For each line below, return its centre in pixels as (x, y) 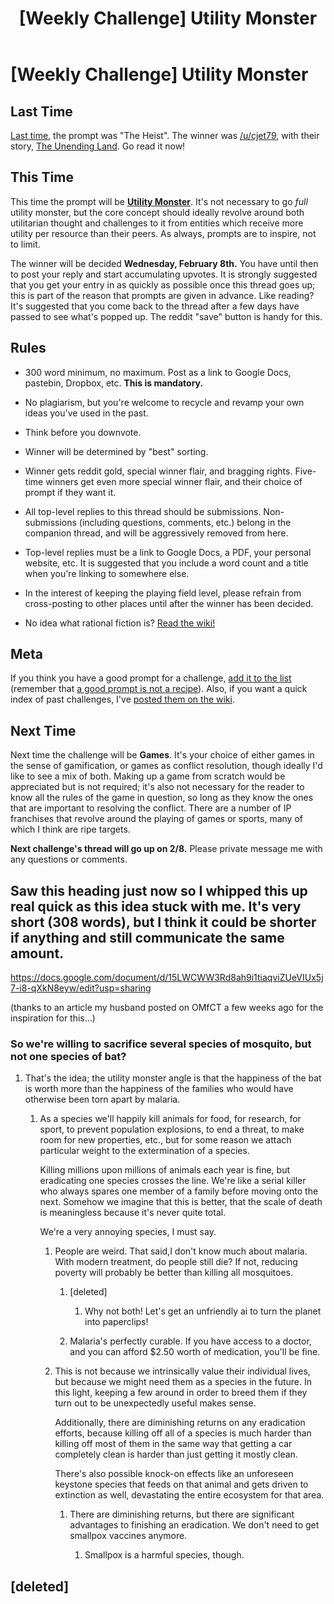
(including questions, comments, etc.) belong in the (185, 522)
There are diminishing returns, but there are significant (182, 1514)
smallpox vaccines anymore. (128, 1536)
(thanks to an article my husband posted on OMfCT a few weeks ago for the (167, 1008)
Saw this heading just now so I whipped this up (159, 890)
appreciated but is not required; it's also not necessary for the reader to (157, 787)
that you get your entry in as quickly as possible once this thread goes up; (163, 284)
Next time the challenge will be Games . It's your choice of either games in (162, 755)
